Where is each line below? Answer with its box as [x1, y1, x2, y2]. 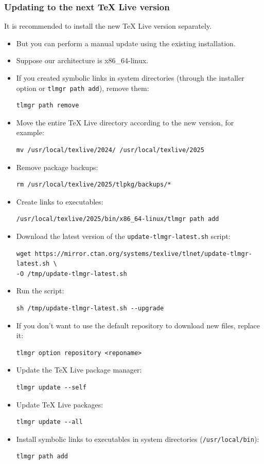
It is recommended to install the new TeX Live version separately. [4, 21, 212, 31]
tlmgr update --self [16, 384, 86, 391]
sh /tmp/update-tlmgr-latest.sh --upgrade [16, 305, 164, 312]
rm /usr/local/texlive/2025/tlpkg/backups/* [16, 181, 171, 189]
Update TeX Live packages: [16, 399, 103, 410]
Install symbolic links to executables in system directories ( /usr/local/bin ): [16, 433, 259, 444]
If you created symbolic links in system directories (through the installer [16, 72, 244, 83]
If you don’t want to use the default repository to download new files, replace [16, 320, 260, 330]
